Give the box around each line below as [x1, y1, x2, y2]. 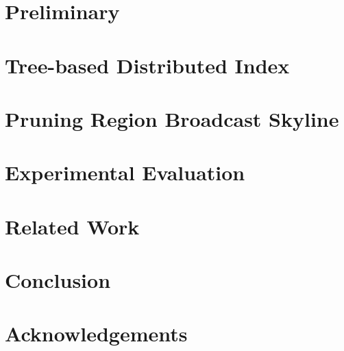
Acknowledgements [5, 319, 188, 348]
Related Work [5, 212, 140, 240]
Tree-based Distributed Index [5, 51, 290, 79]
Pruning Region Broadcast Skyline [5, 104, 339, 132]
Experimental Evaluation [5, 158, 245, 186]
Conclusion [5, 266, 111, 294]
